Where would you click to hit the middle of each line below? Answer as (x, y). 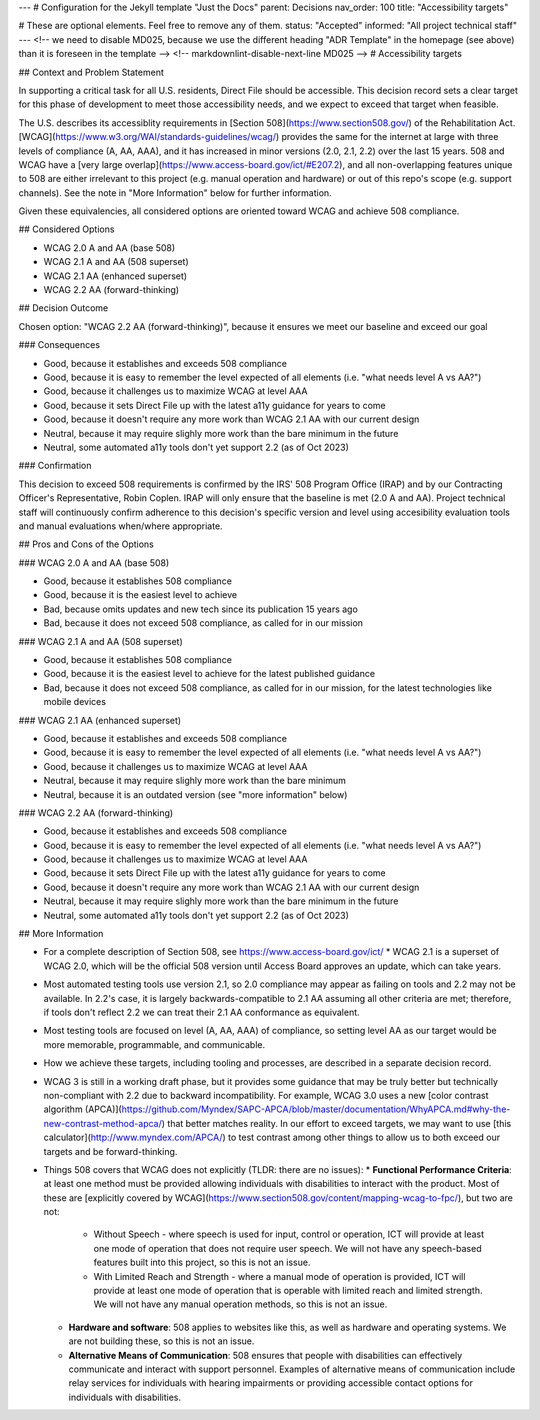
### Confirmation (55, 466)
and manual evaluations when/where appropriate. (121, 526)
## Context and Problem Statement (91, 72)
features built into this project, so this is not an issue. (202, 1262)
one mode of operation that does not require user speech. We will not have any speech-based (287, 1248)
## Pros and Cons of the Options (86, 544)
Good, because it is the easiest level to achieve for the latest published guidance (209, 674)
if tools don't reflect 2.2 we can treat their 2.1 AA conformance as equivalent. (201, 1012)
